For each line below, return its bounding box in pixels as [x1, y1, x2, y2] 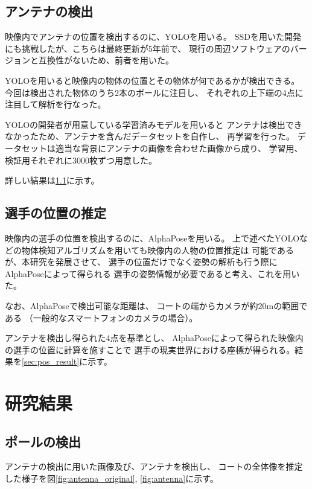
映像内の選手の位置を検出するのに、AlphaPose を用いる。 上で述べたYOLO [5, 231, 300, 244]
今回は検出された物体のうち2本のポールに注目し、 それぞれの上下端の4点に [5, 86, 304, 98]
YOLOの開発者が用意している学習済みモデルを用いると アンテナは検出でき [5, 118, 302, 130]
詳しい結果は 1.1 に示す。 [5, 174, 100, 187]
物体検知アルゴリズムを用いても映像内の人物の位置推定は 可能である [21, 243, 294, 256]
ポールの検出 [5, 432, 81, 450]
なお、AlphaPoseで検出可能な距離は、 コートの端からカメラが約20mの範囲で [5, 299, 308, 312]
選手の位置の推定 [5, 203, 106, 222]
